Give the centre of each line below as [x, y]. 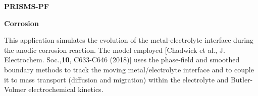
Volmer [15, 89]
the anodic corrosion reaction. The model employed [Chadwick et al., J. [115, 50]
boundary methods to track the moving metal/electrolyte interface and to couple [129, 69]
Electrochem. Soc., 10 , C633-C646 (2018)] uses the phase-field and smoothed [122, 60]
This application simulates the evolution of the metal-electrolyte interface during [129, 40]
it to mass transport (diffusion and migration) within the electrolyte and [116, 79]
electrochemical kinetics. [66, 89]
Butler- [242, 79]
